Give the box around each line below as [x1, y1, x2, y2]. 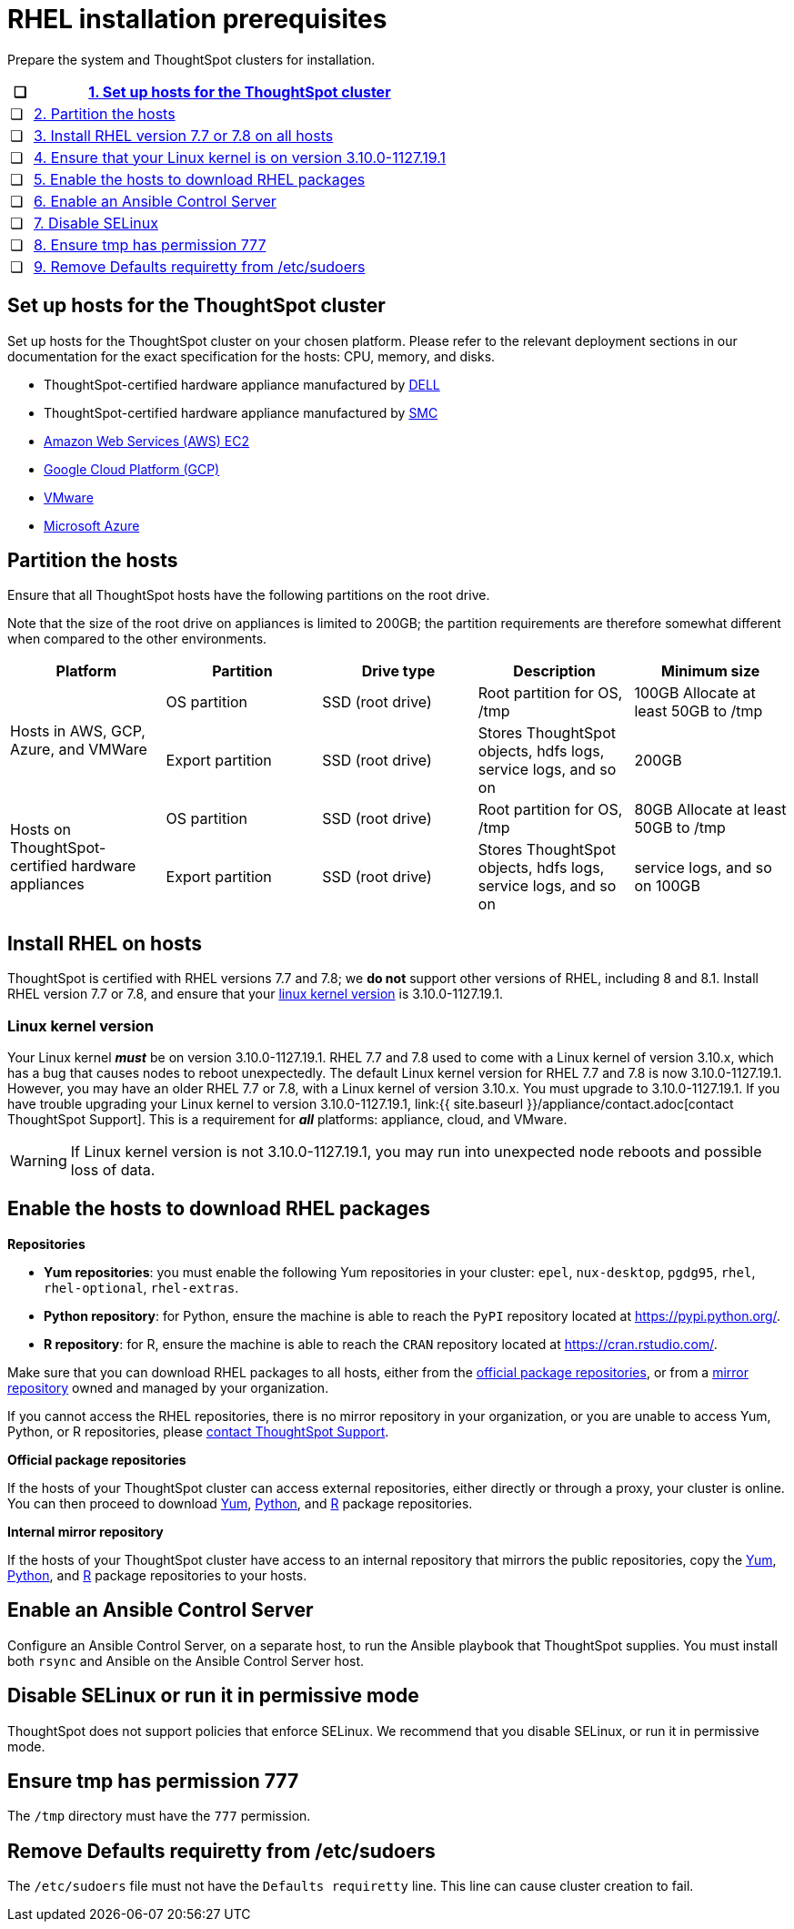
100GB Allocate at [634, 684, 756, 703]
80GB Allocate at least [634, 800, 787, 819]
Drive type [361, 662, 436, 681]
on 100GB [634, 877, 701, 896]
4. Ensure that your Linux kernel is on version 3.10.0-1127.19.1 [33, 147, 447, 167]
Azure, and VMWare [10, 740, 147, 759]
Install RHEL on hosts [7, 931, 203, 955]
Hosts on [10, 820, 71, 839]
